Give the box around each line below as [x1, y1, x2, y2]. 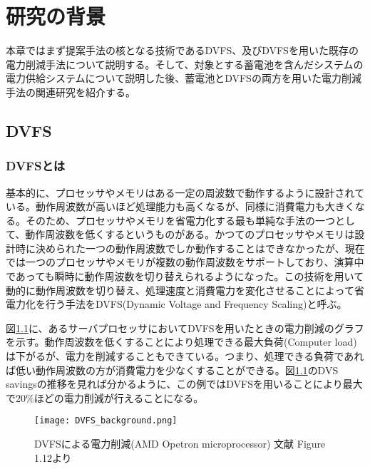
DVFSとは [6, 157, 66, 175]
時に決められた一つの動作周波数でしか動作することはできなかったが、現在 [15, 240, 365, 255]
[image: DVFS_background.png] [34, 416, 178, 426]
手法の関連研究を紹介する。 [6, 84, 135, 99]
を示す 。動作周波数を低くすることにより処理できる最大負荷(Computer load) [6, 334, 357, 349]
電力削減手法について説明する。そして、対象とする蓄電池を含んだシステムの [6, 56, 364, 71]
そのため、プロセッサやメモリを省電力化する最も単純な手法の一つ [25, 212, 335, 227]
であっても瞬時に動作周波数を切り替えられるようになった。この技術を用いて [6, 269, 364, 284]
